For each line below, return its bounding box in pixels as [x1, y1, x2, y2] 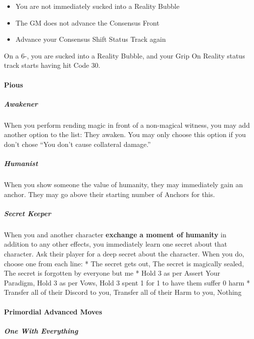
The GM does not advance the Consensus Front [15, 17, 160, 28]
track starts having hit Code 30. [4, 60, 100, 70]
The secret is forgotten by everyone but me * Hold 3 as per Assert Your [4, 268, 221, 278]
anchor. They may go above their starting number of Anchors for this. [4, 189, 215, 199]
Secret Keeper [4, 208, 51, 218]
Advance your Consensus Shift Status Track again [15, 34, 166, 44]
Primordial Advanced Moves [4, 306, 102, 316]
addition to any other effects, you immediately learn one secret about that [4, 239, 227, 249]
